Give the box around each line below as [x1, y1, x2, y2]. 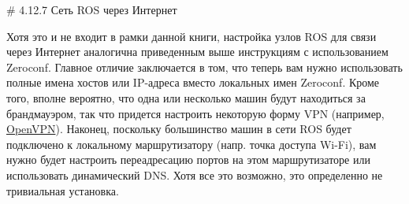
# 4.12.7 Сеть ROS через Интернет [6, 2, 177, 17]
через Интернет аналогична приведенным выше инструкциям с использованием [6, 43, 389, 60]
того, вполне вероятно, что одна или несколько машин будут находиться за [6, 89, 366, 106]
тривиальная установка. [6, 182, 119, 198]
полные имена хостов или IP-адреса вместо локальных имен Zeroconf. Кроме [6, 74, 380, 91]
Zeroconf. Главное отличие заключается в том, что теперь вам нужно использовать [6, 58, 403, 75]
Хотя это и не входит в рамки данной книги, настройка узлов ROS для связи [6, 28, 377, 44]
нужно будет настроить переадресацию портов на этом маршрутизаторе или [6, 151, 370, 168]
